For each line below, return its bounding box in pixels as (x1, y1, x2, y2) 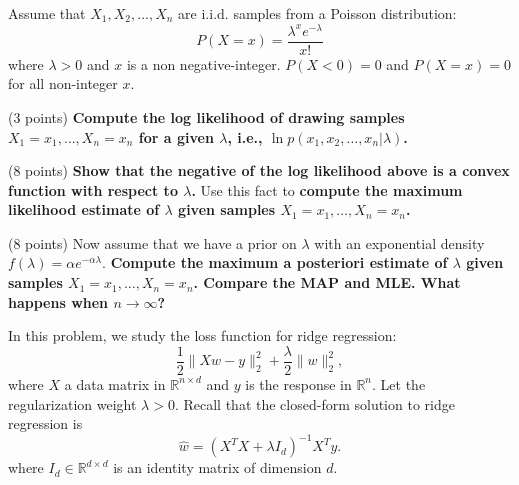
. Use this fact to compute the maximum (191, 179, 463, 200)
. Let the (372, 373, 426, 394)
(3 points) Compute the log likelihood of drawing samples (8, 106, 405, 127)
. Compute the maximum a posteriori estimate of (102, 252, 448, 273)
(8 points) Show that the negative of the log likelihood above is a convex (8, 160, 510, 181)
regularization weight (8, 393, 137, 414)
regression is (8, 413, 83, 434)
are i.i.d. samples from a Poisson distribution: (178, 3, 457, 23)
